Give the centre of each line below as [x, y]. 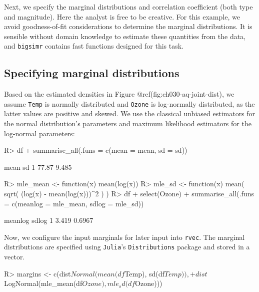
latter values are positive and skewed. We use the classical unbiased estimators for [130, 113]
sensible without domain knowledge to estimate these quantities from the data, [125, 36]
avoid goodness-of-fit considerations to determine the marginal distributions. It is [128, 26]
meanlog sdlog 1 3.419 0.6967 [49, 220]
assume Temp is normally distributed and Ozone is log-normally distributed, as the [129, 103]
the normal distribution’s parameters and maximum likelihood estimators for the [128, 123]
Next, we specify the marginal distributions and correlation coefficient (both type [128, 7]
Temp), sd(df [144, 273]
